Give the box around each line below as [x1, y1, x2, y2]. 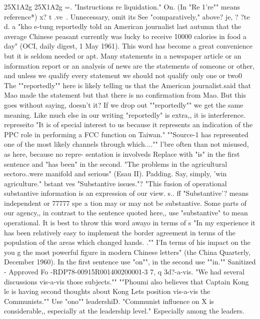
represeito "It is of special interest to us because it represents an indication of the [4, 119, 253, 130]
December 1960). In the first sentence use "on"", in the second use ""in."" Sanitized [4, 256, 256, 267]
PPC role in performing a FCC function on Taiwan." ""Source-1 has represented [4, 129, 248, 139]
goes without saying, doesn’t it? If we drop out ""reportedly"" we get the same [4, 99, 243, 110]
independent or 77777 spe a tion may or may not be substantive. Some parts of [4, 197, 246, 208]
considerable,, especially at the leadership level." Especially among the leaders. [4, 305, 244, 316]
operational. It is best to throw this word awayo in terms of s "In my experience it [4, 217, 255, 228]
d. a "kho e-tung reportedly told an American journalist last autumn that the [4, 21, 241, 32]
